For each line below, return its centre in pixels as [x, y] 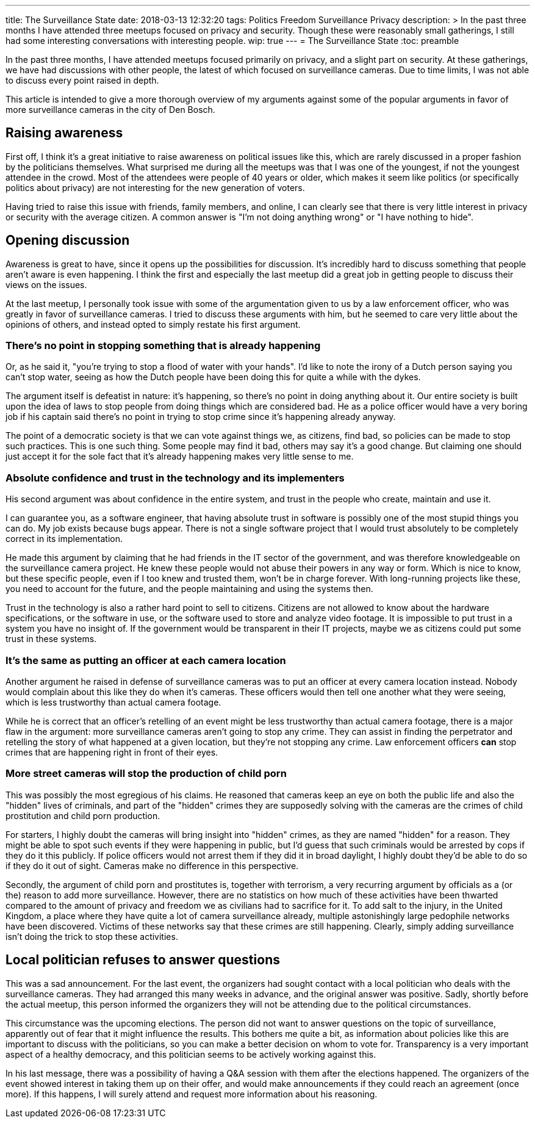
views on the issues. [46, 284]
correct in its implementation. [64, 539]
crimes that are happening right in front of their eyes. [112, 752]
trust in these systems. [51, 639]
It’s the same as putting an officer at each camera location [146, 660]
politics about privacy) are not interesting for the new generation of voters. [155, 187]
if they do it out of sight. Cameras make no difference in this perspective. [152, 865]
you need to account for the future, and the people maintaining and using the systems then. [189, 589]
